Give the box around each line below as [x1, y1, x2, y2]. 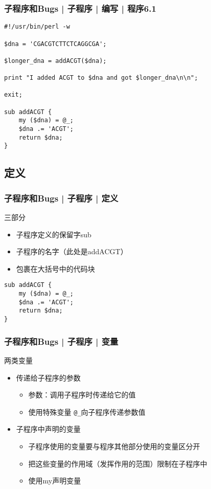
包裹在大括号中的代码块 [16, 263, 95, 274]
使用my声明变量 [28, 475, 81, 486]
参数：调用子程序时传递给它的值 [28, 389, 136, 400]
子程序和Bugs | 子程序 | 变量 [4, 335, 119, 347]
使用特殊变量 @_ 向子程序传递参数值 [28, 406, 146, 417]
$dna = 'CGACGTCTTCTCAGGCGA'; [4, 40, 107, 48]
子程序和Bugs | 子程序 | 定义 [4, 191, 119, 204]
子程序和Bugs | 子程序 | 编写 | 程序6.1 [4, 2, 156, 14]
